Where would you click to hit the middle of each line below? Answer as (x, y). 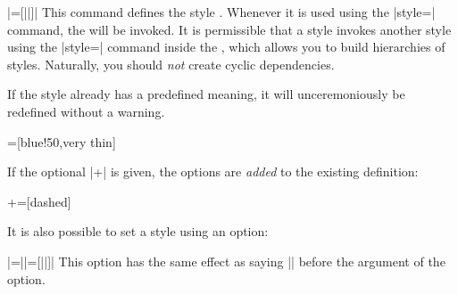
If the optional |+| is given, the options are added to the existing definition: (213, 171)
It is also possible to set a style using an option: (138, 231)
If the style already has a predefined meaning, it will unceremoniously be (206, 94)
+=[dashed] (39, 201)
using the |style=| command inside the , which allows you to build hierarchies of (226, 47)
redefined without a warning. (86, 111)
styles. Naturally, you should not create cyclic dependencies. (171, 64)
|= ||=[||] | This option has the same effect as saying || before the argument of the (226, 261)
